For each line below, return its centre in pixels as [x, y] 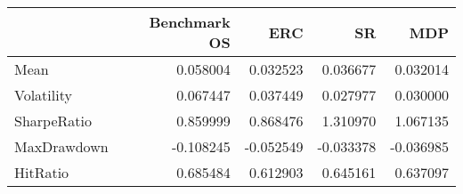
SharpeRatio [53, 121]
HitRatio [42, 172]
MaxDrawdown [61, 146]
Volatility [43, 95]
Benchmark [190, 22]
